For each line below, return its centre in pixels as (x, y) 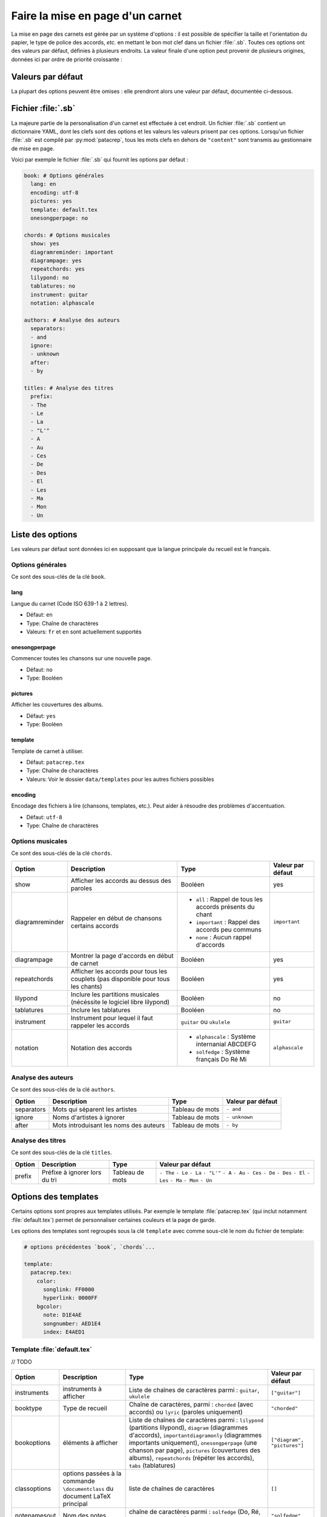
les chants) (86, 986)
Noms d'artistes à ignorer (89, 1117)
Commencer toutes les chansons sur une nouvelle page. (82, 658)
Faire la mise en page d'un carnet (96, 16)
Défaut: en (39, 615)
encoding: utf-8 (54, 192)
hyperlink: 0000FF (71, 1298)
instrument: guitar (59, 295)
